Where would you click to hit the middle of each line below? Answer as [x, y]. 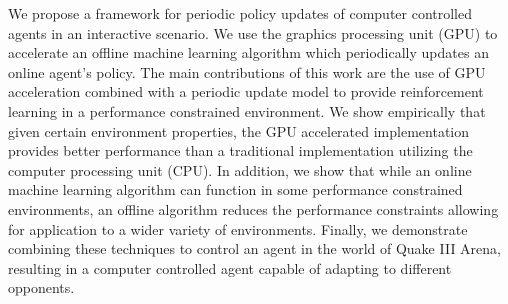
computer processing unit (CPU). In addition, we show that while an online [240, 169]
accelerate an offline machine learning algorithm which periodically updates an [248, 52]
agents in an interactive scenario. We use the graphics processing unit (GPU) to [253, 32]
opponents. [41, 287]
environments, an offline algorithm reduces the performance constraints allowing [253, 208]
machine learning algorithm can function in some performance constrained [235, 189]
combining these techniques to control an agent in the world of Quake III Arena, [254, 248]
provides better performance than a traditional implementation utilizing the [240, 150]
